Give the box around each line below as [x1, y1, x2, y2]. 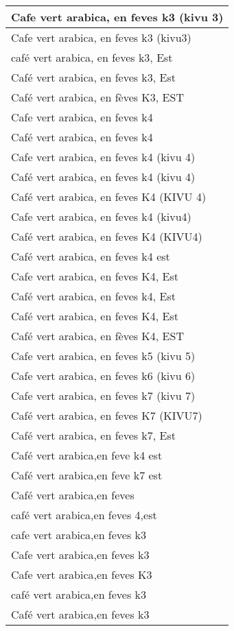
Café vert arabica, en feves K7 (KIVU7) [11, 407, 202, 423]
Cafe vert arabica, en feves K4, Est [11, 268, 179, 284]
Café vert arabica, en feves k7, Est [11, 427, 176, 443]
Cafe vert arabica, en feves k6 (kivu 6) [11, 368, 196, 383]
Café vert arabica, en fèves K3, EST [11, 89, 184, 105]
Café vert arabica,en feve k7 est [11, 467, 163, 483]
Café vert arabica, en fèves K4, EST [11, 328, 184, 344]
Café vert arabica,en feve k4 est [11, 447, 163, 463]
